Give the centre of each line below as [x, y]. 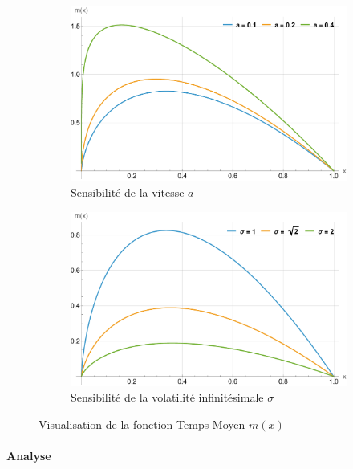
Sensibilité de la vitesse [128, 192]
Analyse [29, 456]
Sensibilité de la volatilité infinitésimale [167, 397]
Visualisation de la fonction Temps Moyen [142, 424]
